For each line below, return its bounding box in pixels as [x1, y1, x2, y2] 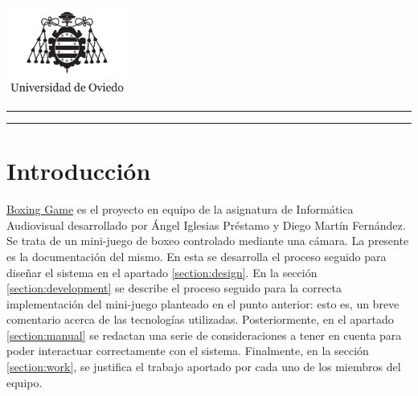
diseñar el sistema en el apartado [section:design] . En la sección [6, 263, 318, 280]
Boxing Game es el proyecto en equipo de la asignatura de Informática [6, 201, 354, 218]
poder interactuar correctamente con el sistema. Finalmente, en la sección [6, 342, 369, 359]
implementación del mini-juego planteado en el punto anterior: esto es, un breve [6, 295, 400, 312]
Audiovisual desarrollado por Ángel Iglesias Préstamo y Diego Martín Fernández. [6, 216, 406, 233]
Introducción [6, 154, 151, 187]
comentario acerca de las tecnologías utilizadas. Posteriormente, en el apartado [6, 311, 394, 328]
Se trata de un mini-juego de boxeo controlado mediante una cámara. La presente [6, 232, 409, 249]
